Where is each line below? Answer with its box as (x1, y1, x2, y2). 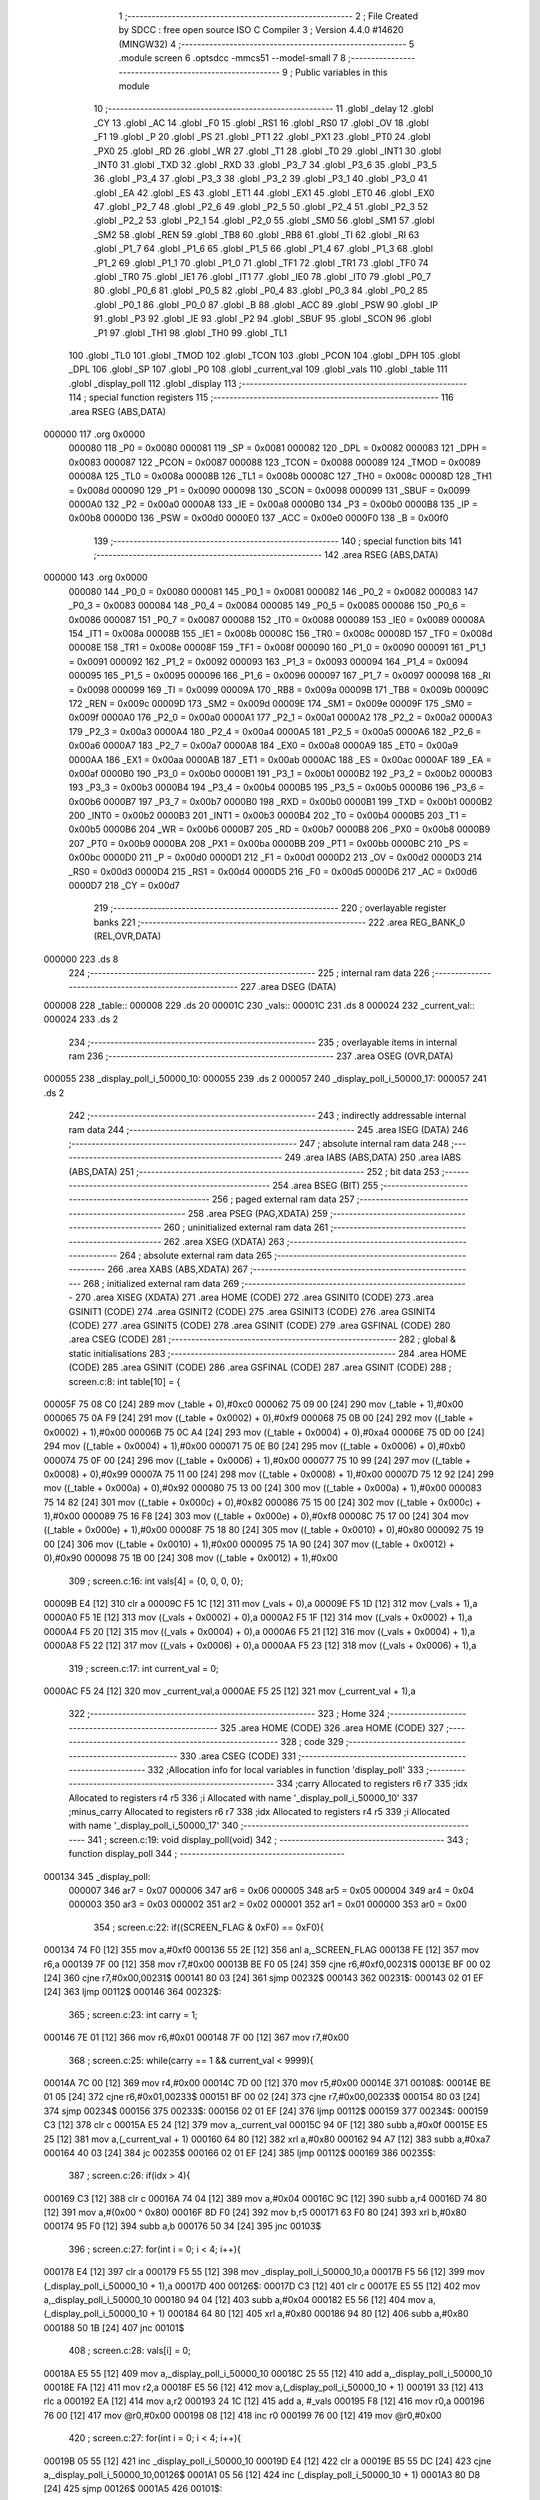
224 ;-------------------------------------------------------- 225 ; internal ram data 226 (68, 967, 430, 979)
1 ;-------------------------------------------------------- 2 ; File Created (118, 10, 419, 22)
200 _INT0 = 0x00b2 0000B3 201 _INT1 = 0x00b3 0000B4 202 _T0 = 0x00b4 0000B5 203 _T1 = (68, 810, 467, 822)
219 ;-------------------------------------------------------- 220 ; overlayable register (93, 902, 447, 914)
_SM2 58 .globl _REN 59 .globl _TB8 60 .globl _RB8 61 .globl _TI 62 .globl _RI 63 (93, 228, 420, 240)
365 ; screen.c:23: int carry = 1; (68, 2008, 199, 2020)
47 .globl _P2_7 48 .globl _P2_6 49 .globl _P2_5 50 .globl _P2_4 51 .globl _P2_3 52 (93, 201, 429, 213)
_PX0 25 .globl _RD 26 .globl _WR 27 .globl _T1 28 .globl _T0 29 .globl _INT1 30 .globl (93, 145, 442, 157)
